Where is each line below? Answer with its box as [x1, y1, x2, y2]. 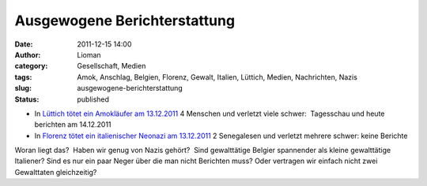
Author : [14, 50, 41, 59]
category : [14, 61, 48, 71]
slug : [14, 84, 32, 93]
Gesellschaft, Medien [77, 61, 146, 71]
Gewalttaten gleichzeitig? [14, 167, 97, 177]
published [77, 95, 110, 104]
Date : [14, 39, 33, 49]
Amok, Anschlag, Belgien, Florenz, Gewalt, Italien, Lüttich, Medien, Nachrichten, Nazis [77, 72, 357, 82]
